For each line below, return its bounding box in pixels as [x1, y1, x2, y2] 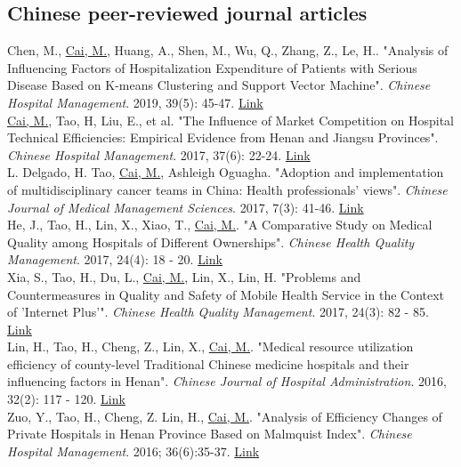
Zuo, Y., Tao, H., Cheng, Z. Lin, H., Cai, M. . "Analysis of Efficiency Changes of [7, 407, 442, 425]
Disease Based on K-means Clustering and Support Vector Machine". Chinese [7, 76, 431, 94]
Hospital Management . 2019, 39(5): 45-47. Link [7, 93, 263, 111]
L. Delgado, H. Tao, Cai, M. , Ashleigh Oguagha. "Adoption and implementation [7, 163, 444, 181]
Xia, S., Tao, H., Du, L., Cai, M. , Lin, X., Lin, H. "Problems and [7, 267, 361, 286]
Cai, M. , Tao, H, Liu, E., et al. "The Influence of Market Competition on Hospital [7, 110, 454, 129]
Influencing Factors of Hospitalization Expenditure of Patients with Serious [7, 58, 417, 76]
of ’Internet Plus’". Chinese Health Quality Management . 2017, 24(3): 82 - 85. [7, 302, 429, 321]
